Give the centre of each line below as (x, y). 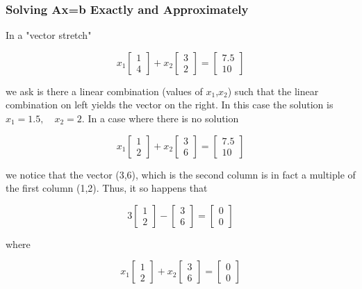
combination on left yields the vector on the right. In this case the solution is (170, 105)
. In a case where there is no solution (160, 118)
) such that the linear (273, 91)
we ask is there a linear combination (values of (104, 91)
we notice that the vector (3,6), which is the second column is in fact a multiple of (181, 174)
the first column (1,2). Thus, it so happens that (107, 188)
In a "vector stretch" (49, 35)
